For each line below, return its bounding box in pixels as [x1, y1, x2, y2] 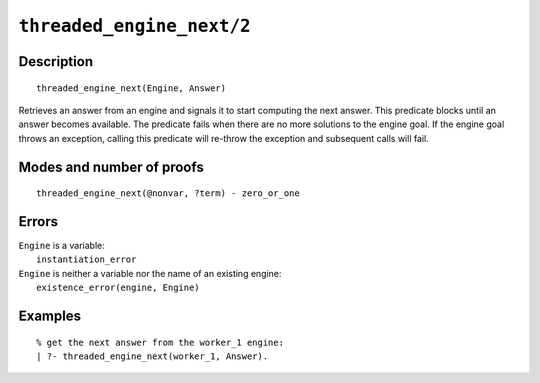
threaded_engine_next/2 [18, 15, 251, 37]
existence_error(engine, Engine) [36, 282, 200, 294]
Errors [18, 213, 59, 230]
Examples [18, 308, 82, 325]
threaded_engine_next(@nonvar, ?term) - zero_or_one [36, 188, 300, 199]
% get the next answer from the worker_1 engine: [36, 336, 285, 348]
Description [18, 53, 94, 70]
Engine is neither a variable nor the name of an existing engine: [18, 267, 282, 279]
